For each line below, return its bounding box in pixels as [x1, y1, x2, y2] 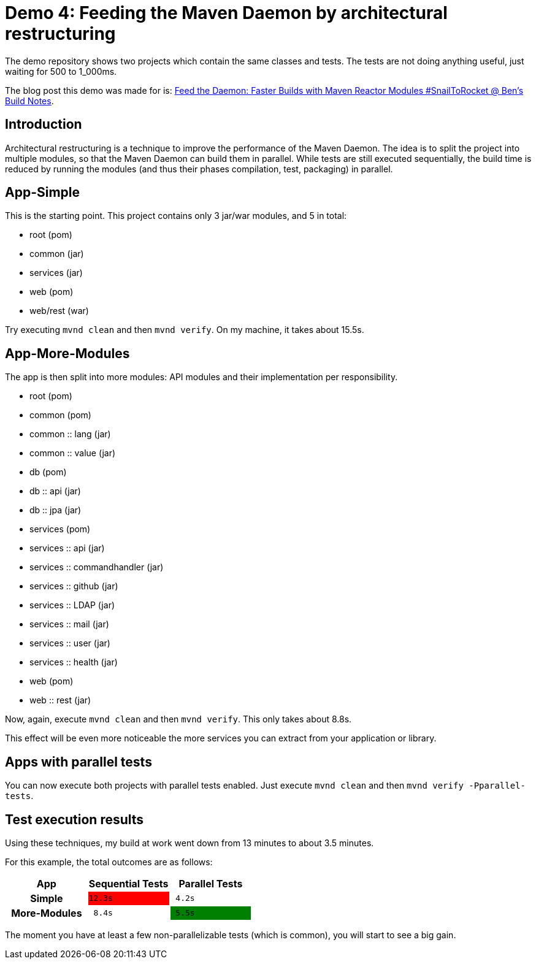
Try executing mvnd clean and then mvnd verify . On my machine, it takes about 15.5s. [5, 324, 364, 335]
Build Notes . [5, 95, 54, 106]
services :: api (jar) [29, 543, 105, 554]
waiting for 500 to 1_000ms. [5, 66, 117, 77]
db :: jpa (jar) [29, 505, 82, 516]
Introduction [5, 117, 82, 132]
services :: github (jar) [29, 581, 118, 592]
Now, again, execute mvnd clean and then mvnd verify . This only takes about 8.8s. [5, 714, 352, 725]
